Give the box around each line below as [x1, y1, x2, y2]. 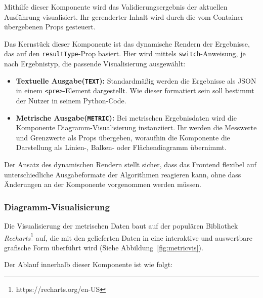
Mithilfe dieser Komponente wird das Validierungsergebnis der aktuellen [4, 2, 228, 12]
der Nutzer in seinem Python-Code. [16, 95, 126, 105]
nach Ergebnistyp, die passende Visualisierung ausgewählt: [4, 58, 186, 69]
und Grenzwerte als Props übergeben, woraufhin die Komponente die [16, 132, 230, 142]
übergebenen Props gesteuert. [4, 21, 96, 32]
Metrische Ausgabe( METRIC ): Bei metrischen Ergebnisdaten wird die [16, 112, 237, 123]
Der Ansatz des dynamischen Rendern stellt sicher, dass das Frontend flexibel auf [4, 159, 256, 169]
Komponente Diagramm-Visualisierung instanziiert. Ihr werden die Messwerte [16, 122, 257, 133]
